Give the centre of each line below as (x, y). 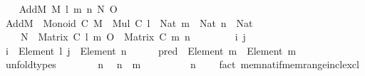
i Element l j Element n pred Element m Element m (151, 50)
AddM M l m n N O (68, 9)
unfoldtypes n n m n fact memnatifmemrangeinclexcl (182, 64)
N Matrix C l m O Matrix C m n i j (133, 37)
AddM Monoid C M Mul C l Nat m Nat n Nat (129, 22)
